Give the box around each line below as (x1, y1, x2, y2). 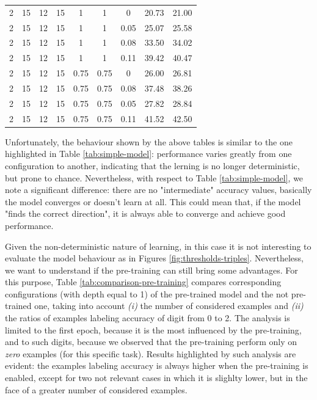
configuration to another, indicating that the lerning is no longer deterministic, (5, 159, 300, 172)
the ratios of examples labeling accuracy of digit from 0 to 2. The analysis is (5, 311, 290, 324)
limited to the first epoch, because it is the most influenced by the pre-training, (5, 323, 302, 336)
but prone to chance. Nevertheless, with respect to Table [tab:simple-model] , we (5, 171, 304, 184)
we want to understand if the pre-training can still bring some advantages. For (5, 263, 298, 276)
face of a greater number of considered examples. (5, 383, 188, 396)
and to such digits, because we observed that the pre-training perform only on (5, 335, 297, 348)
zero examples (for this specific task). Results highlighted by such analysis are (5, 347, 296, 360)
